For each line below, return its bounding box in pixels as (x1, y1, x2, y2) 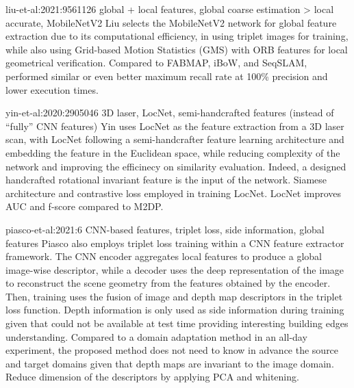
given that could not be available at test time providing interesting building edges (5, 316, 349, 331)
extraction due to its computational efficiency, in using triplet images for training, (5, 29, 349, 43)
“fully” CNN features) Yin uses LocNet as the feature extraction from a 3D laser (5, 118, 344, 133)
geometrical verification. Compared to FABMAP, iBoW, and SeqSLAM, (5, 55, 307, 70)
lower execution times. (5, 82, 99, 96)
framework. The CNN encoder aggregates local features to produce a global (5, 249, 322, 263)
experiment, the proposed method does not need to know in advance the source (5, 343, 339, 357)
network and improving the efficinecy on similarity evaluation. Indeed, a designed (5, 159, 346, 173)
